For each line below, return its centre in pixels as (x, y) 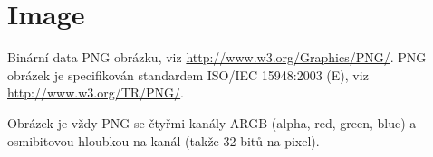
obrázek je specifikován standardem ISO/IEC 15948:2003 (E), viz (188, 74)
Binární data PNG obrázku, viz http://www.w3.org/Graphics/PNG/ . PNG (217, 57)
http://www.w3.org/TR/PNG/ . (96, 92)
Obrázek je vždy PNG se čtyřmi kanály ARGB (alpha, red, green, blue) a (212, 122)
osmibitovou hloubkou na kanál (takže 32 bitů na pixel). (164, 140)
